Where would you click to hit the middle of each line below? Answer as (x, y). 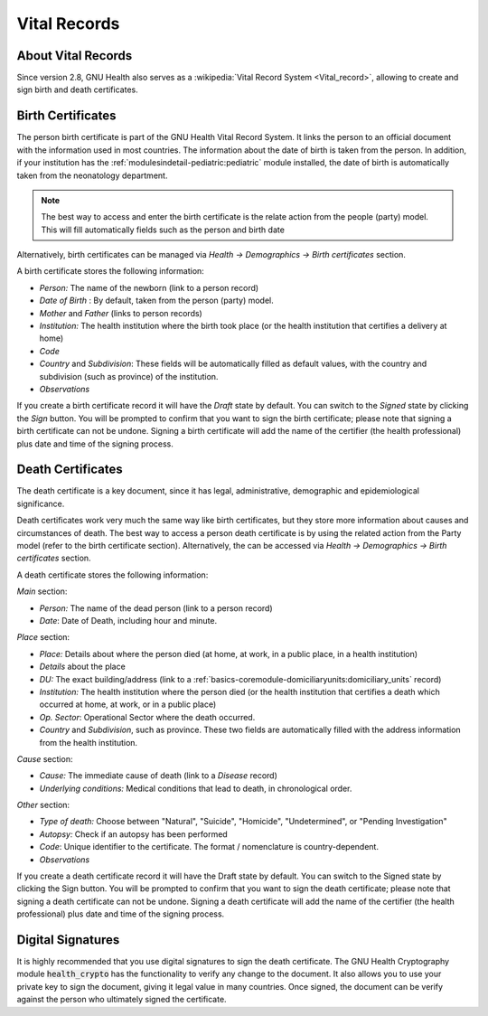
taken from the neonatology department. (92, 175)
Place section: (43, 637)
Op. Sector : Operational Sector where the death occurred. (147, 717)
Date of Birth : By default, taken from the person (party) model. (157, 301)
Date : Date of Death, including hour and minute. (128, 620)
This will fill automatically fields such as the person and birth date (163, 230)
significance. (41, 503)
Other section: (43, 805)
